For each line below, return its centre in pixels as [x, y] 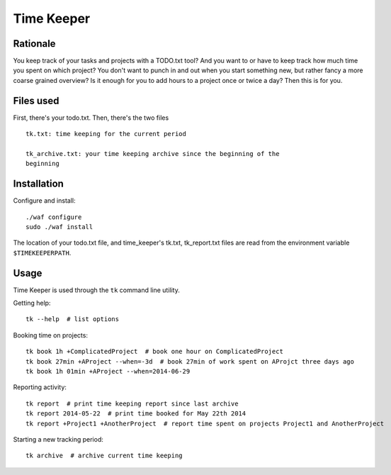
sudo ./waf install [59, 227]
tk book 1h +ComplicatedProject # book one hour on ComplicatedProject [154, 352]
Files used [36, 100]
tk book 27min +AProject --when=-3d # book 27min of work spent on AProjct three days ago [190, 361]
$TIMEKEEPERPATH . [42, 252]
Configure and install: [44, 201]
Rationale [34, 44]
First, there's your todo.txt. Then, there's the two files [91, 118]
